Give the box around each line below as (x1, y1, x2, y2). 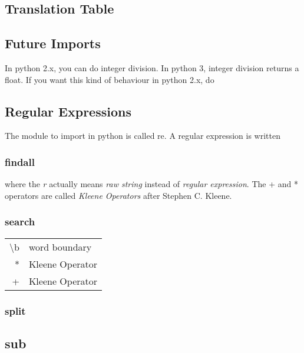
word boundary (28, 239, 92, 254)
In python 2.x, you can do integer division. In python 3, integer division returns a (5, 61, 299, 74)
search (5, 214, 35, 229)
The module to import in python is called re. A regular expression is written (5, 129, 280, 142)
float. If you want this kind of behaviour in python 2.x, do (5, 73, 214, 85)
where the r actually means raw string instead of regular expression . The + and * (5, 178, 298, 190)
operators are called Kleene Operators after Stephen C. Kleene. (5, 189, 232, 201)
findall (5, 154, 35, 169)
